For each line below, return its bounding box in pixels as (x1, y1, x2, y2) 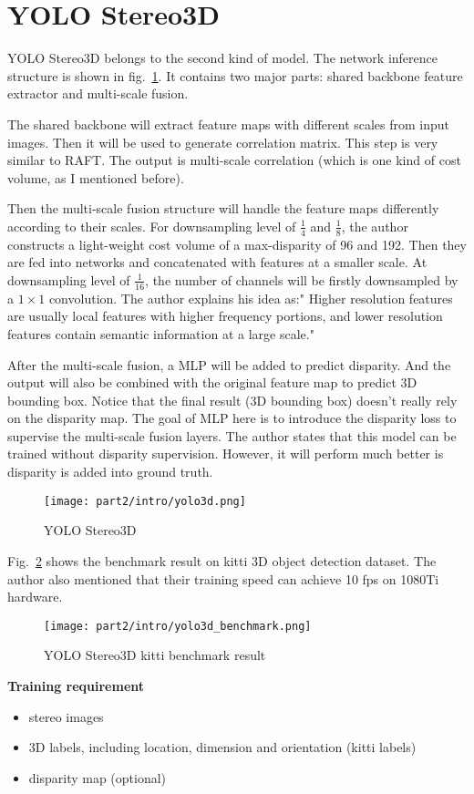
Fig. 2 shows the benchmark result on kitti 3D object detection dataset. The (7, 551, 437, 570)
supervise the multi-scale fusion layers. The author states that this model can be (7, 426, 457, 445)
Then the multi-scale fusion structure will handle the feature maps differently (7, 199, 439, 218)
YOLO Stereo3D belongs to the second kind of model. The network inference (7, 48, 438, 67)
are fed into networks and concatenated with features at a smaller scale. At (7, 253, 428, 272)
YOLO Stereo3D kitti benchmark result (44, 645, 266, 665)
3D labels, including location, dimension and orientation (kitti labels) (28, 737, 417, 757)
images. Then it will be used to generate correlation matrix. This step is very (7, 132, 438, 151)
